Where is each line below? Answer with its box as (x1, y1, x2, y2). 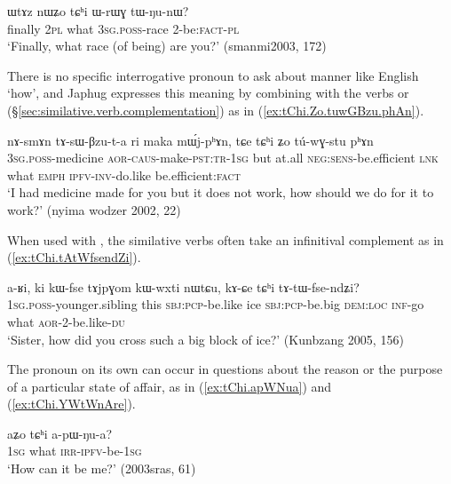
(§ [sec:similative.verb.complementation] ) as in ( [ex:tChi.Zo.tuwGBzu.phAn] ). (7, 100, 424, 119)
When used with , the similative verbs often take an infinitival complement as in (7, 230, 444, 249)
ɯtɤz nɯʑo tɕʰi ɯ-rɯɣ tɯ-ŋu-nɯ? (7, 2, 189, 20)
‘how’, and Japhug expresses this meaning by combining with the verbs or (7, 83, 409, 102)
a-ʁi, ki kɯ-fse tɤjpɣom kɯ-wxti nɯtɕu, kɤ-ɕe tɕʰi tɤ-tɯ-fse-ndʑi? (7, 277, 360, 296)
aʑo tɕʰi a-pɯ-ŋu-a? (7, 424, 113, 442)
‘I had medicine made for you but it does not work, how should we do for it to (7, 183, 434, 202)
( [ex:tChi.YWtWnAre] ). (7, 394, 136, 413)
